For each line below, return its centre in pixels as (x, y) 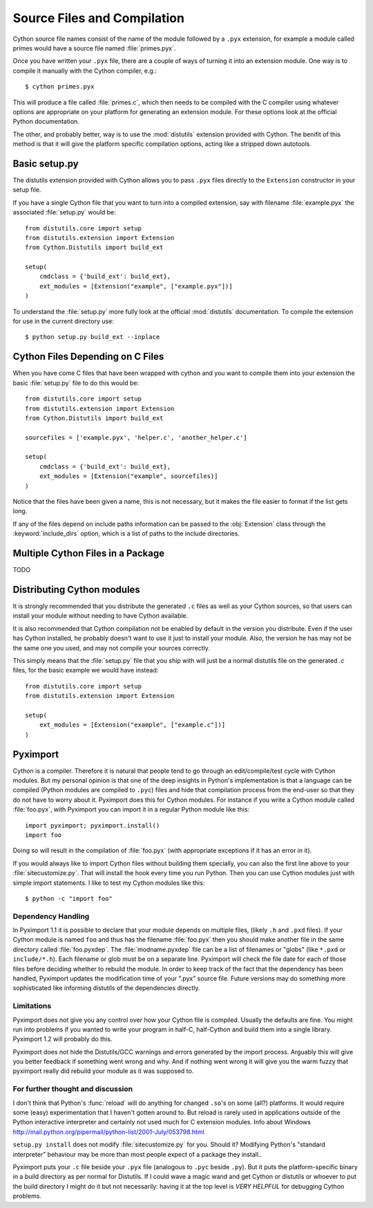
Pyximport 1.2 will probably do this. (63, 1039)
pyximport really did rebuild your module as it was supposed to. (103, 1071)
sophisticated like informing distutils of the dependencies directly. (106, 988)
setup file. (27, 190)
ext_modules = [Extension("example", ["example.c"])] (132, 725)
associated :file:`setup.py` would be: (65, 212)
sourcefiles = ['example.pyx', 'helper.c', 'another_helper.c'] (136, 437)
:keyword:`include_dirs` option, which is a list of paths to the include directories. (126, 533)
